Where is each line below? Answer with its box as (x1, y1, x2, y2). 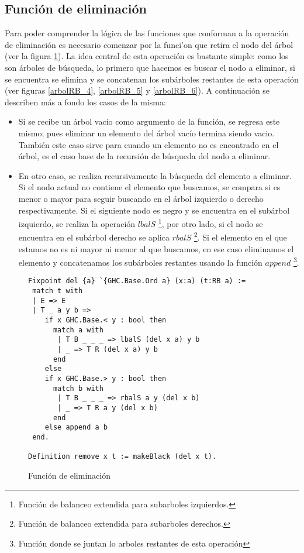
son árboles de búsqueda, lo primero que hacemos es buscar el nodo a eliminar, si (5, 61, 295, 73)
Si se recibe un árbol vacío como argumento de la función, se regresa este (18, 115, 280, 128)
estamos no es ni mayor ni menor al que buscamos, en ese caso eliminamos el (18, 242, 294, 255)
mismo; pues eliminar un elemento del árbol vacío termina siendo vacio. (18, 126, 275, 139)
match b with (53, 384, 103, 393)
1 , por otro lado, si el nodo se (158, 216, 263, 229)
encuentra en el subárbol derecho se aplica (18, 231, 170, 243)
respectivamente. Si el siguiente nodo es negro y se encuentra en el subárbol (18, 204, 290, 216)
